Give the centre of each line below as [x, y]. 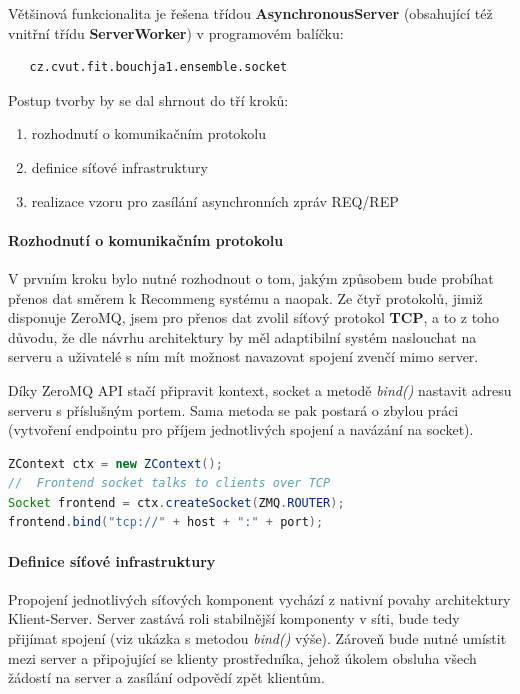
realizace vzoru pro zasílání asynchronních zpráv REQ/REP [215, 200]
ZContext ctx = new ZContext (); [115, 463]
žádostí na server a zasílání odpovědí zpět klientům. [166, 677]
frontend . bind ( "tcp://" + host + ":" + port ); [166, 522]
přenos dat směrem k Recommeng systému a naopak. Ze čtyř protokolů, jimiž [245, 297]
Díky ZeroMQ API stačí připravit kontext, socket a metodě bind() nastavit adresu [260, 389]
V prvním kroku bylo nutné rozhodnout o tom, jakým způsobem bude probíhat [251, 277]
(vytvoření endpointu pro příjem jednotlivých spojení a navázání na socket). [241, 429]
